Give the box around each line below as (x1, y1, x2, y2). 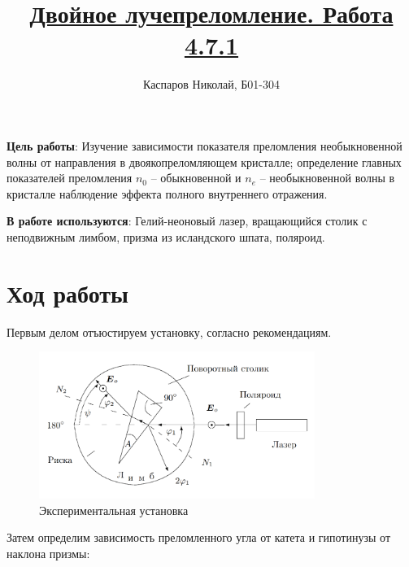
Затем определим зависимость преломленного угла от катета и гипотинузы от (7, 529, 390, 546)
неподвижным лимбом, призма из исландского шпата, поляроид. (7, 228, 325, 245)
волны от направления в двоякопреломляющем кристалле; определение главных (7, 153, 402, 170)
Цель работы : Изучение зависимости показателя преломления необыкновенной (7, 137, 402, 154)
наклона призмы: (7, 544, 90, 561)
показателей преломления (7, 169, 133, 186)
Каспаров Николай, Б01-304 (142, 76, 280, 93)
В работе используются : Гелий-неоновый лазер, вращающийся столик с (7, 212, 368, 229)
